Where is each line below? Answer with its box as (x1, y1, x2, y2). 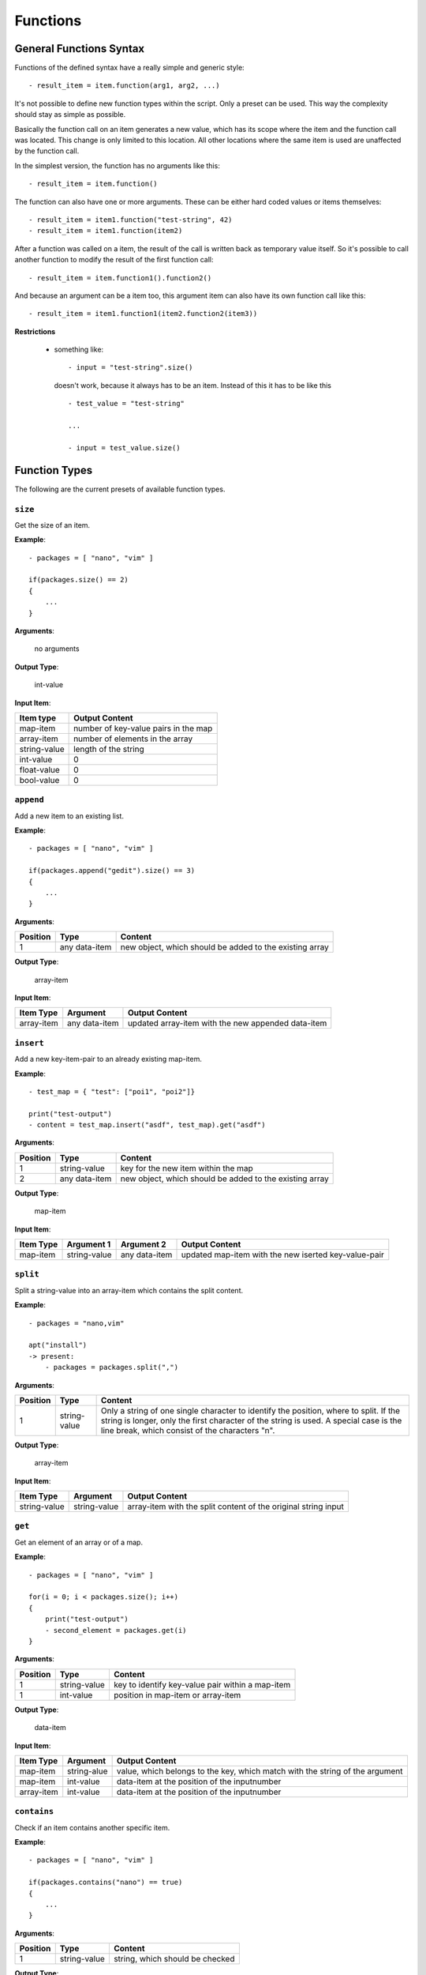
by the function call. (14, 146, 80, 156)
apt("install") (28, 1341, 88, 1350)
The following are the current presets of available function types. (14, 484, 226, 494)
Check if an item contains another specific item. (14, 1823, 170, 1832)
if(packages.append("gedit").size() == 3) (28, 866, 196, 875)
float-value (19, 764, 61, 775)
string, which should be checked (113, 1954, 235, 1965)
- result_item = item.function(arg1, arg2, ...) (28, 81, 220, 90)
